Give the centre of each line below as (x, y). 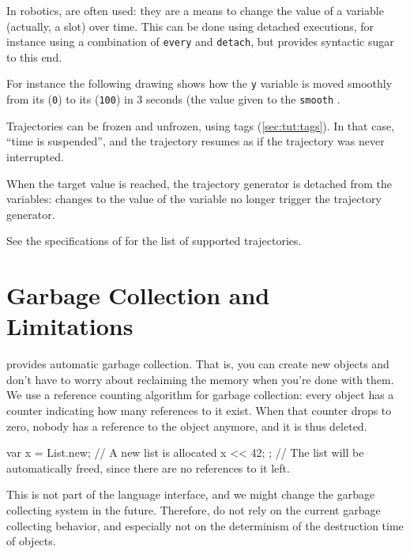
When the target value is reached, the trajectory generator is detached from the (199, 183)
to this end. (34, 57)
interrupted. (35, 156)
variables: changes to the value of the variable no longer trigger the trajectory (194, 199)
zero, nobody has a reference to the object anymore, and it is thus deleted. (187, 426)
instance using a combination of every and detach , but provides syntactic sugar (200, 41)
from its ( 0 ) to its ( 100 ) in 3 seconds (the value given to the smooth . (173, 99)
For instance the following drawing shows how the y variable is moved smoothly (199, 83)
